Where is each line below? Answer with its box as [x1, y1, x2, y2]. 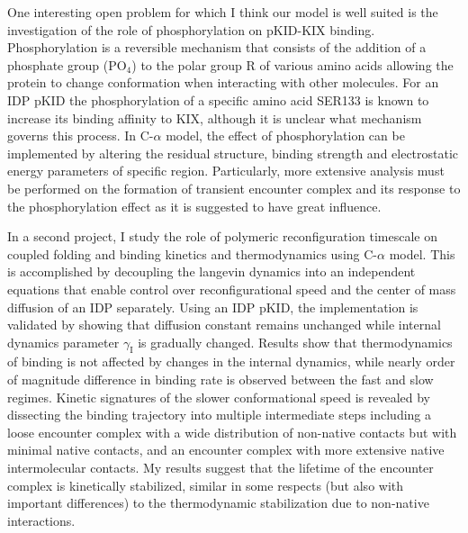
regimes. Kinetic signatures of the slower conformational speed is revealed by [7, 387, 431, 406]
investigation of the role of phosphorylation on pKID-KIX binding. [7, 20, 375, 39]
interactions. [7, 510, 76, 529]
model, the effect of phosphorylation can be [166, 126, 405, 145]
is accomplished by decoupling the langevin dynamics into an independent [7, 262, 416, 281]
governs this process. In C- [7, 126, 154, 145]
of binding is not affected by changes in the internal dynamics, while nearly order [7, 352, 455, 371]
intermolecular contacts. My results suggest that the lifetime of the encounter [7, 458, 434, 477]
